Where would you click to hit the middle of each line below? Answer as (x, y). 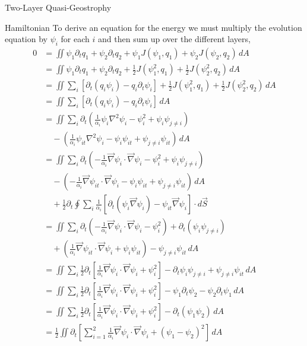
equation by (26, 39)
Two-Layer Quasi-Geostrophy (58, 7)
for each (75, 39)
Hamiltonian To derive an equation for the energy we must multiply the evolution (153, 27)
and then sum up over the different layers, (174, 39)
